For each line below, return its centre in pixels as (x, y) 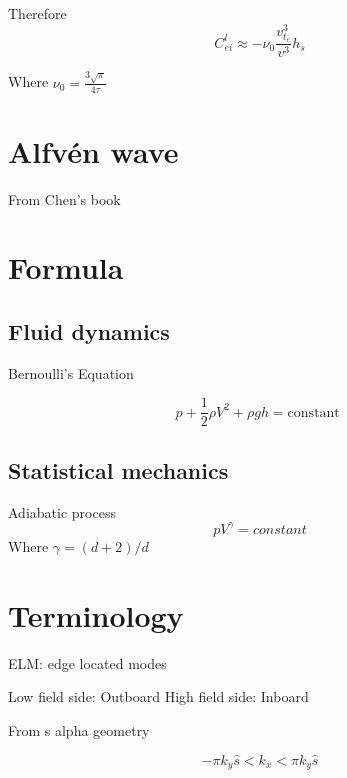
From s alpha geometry (79, 729)
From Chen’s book (64, 198)
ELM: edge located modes (87, 662)
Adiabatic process (62, 511)
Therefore (37, 13)
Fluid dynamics (89, 331)
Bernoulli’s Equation (71, 372)
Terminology (96, 614)
